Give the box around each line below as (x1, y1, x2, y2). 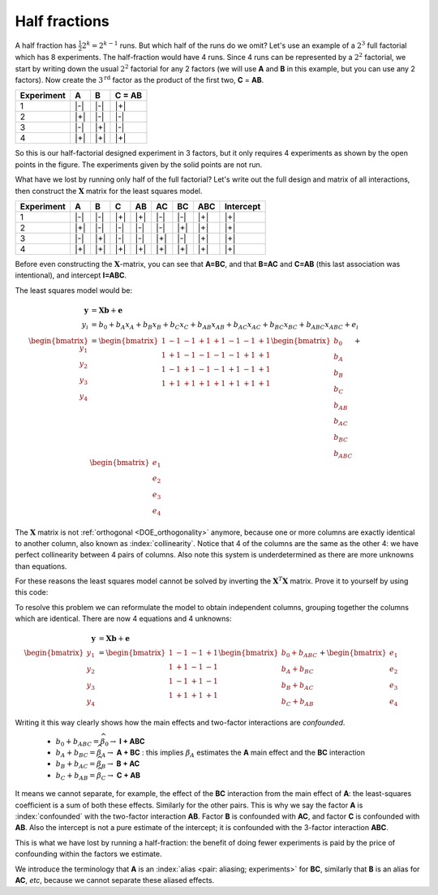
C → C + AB (101, 770, 141, 782)
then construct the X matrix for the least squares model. (15, 186, 203, 196)
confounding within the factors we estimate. (15, 849, 162, 859)
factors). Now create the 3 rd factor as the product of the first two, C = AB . (15, 74, 264, 85)
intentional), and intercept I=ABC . (15, 270, 127, 280)
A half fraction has (15, 41, 77, 50)
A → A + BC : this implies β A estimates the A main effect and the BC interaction (101, 747, 365, 759)
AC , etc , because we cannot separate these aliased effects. (15, 875, 215, 884)
